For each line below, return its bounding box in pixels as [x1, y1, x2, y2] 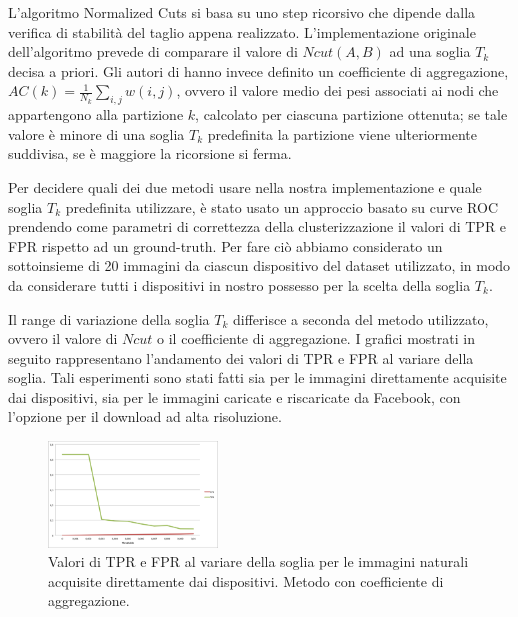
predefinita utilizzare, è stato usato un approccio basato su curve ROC [65, 196, 499, 217]
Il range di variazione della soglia [8, 308, 210, 329]
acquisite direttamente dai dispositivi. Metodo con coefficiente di [48, 570, 444, 591]
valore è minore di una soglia [8, 123, 185, 144]
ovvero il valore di [8, 328, 118, 349]
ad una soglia [389, 41, 471, 62]
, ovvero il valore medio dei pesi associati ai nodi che [176, 80, 499, 101]
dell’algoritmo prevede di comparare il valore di [8, 41, 298, 62]
